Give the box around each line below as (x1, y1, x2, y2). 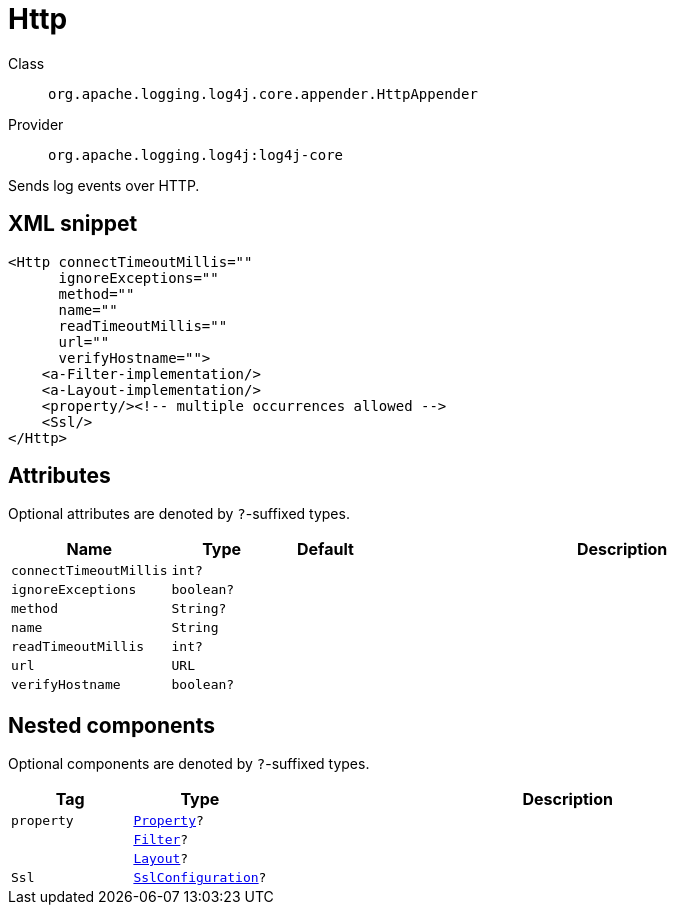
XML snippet (8, 211, 138, 237)
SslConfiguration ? (133, 870, 267, 886)
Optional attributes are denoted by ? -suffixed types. (8, 505, 350, 523)
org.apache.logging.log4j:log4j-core (48, 146, 344, 163)
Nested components (8, 712, 215, 738)
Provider (8, 115, 64, 133)
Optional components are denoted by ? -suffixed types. (8, 755, 370, 773)
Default (297, 539, 354, 560)
